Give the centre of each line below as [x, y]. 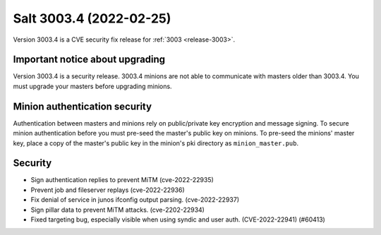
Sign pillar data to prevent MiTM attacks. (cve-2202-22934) [117, 210]
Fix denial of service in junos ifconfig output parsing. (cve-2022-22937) [135, 200]
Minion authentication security [82, 106]
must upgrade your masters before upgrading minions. [92, 86]
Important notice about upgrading [89, 60]
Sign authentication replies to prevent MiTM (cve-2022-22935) [122, 180]
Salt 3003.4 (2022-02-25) [92, 18]
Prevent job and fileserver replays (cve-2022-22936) [108, 190]
